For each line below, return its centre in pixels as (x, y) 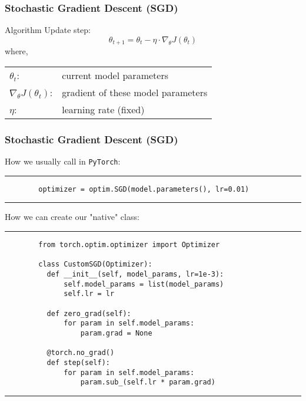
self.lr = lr (89, 294)
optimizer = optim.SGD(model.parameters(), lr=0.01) (144, 189)
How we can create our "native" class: (72, 217)
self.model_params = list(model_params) (144, 284)
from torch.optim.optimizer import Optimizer (129, 244)
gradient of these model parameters (135, 92)
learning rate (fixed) (103, 109)
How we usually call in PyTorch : (63, 161)
